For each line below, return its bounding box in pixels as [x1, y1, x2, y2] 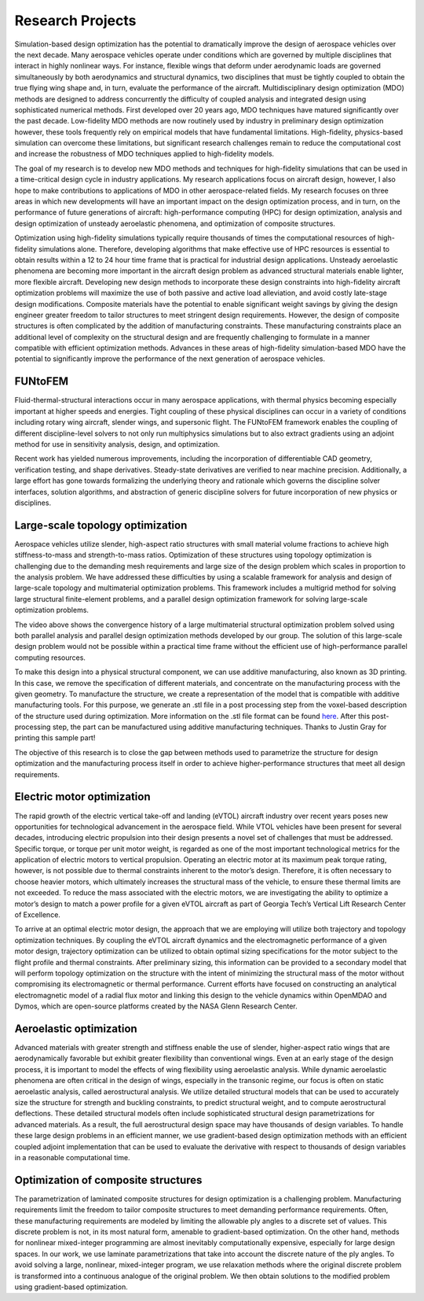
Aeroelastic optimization [14, 1022, 137, 1035]
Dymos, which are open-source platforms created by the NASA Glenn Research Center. [14, 1001, 298, 1011]
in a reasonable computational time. [14, 1152, 130, 1162]
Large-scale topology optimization [14, 518, 188, 532]
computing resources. [14, 653, 86, 662]
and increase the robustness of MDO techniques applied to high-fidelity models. [14, 149, 275, 159]
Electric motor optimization [14, 791, 151, 804]
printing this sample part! [14, 733, 96, 743]
